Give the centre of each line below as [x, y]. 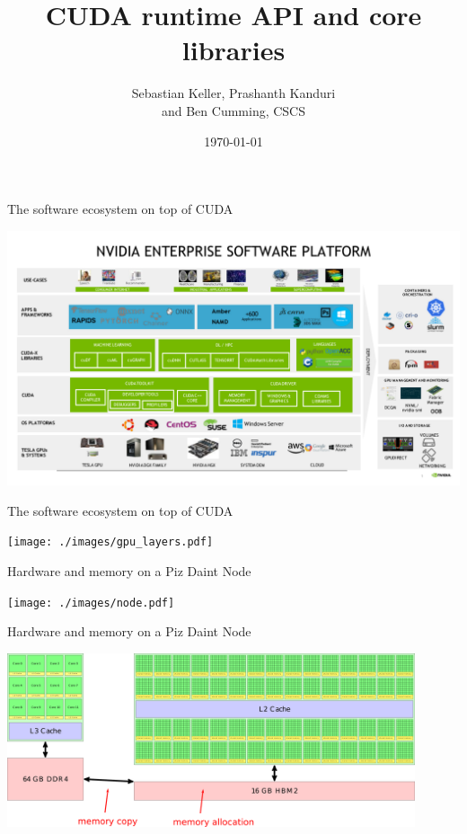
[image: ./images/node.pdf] [91, 603]
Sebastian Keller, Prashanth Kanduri [233, 93]
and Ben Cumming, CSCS [233, 110]
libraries [233, 50]
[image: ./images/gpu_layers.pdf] [110, 542]
